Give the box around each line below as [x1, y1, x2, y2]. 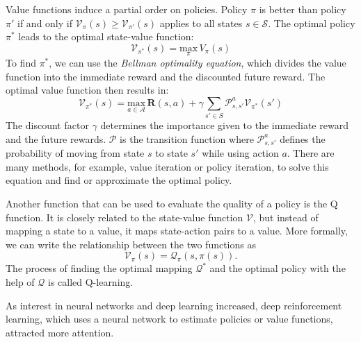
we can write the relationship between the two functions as [6, 237, 256, 251]
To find [6, 55, 36, 69]
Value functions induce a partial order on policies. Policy [6, 2, 248, 16]
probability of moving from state [6, 146, 145, 160]
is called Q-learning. [47, 274, 134, 289]
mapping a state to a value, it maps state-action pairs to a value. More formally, [6, 223, 348, 238]
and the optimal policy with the [209, 261, 346, 275]
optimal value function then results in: [6, 83, 169, 97]
